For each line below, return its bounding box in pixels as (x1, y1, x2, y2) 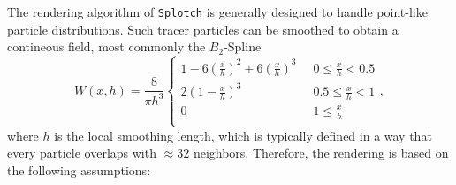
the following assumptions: (7, 161, 151, 179)
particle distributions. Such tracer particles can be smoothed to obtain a (7, 19, 399, 38)
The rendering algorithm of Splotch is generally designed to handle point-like (7, 3, 428, 20)
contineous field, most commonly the (7, 37, 206, 56)
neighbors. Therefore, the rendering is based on (193, 143, 449, 162)
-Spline (224, 37, 262, 56)
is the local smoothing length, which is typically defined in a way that (54, 126, 432, 144)
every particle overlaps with (7, 143, 156, 162)
